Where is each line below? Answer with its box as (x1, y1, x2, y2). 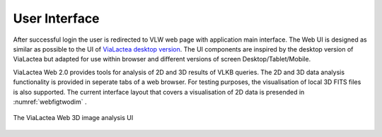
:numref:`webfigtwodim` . (13, 97, 87, 106)
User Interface (13, 11, 100, 26)
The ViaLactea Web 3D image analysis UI (13, 114, 134, 122)
